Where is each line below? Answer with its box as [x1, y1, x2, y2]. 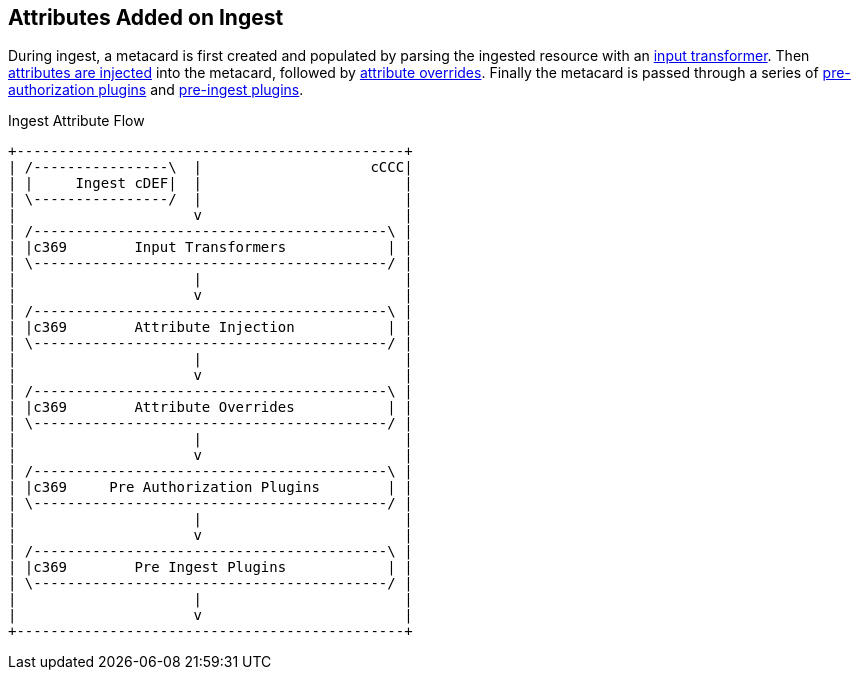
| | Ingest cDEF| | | [8, 175, 413, 192]
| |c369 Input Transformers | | [8, 239, 413, 256]
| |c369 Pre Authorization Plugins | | [8, 479, 413, 496]
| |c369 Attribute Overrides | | [8, 399, 413, 416]
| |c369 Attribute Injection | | [8, 319, 413, 336]
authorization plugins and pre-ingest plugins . [8, 81, 304, 99]
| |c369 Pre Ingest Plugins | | [8, 559, 413, 576]
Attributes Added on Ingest [8, 5, 284, 30]
